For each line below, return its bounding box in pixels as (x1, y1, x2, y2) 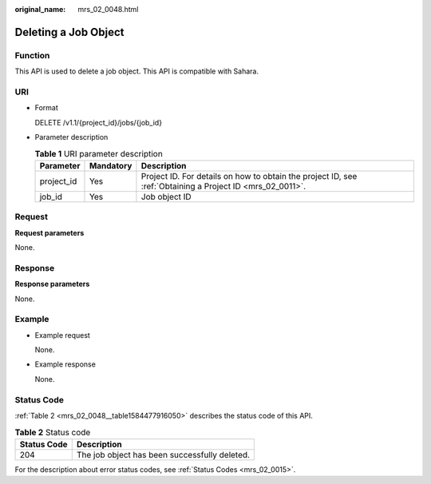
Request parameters (14, 228, 85, 237)
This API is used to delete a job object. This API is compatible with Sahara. (14, 66, 259, 76)
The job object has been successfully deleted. (76, 449, 251, 460)
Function (14, 50, 50, 61)
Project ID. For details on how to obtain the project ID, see (140, 170, 358, 181)
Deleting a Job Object (14, 25, 125, 39)
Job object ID (140, 191, 192, 202)
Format (34, 103, 59, 113)
